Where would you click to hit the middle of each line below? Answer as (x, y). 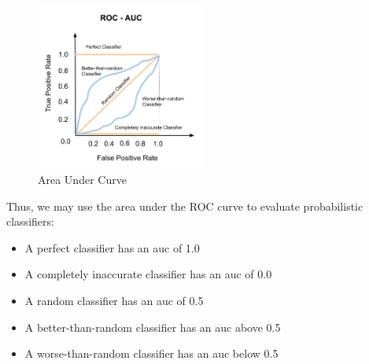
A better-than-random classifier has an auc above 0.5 (153, 327)
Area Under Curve (82, 179)
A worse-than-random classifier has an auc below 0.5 (151, 353)
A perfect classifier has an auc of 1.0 (112, 247)
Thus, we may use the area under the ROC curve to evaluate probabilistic (185, 206)
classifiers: (30, 221)
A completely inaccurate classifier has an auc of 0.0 (148, 274)
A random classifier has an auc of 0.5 (114, 300)
